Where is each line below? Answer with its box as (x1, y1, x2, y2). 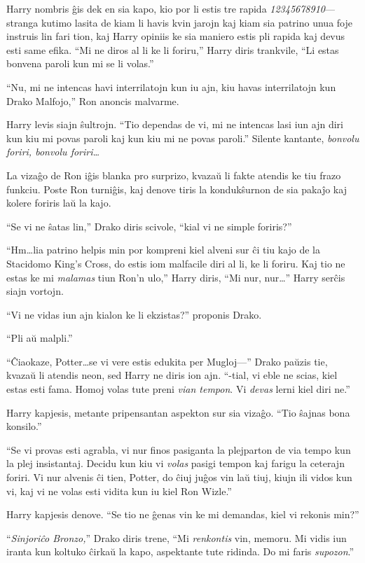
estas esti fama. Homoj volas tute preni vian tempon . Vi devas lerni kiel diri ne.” (6, 382, 350, 396)
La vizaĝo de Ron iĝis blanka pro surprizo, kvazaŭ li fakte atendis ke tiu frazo (6, 167, 341, 182)
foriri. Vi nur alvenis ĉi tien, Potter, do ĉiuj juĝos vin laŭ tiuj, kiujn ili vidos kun (6, 470, 352, 485)
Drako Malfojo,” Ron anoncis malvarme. (6, 93, 179, 108)
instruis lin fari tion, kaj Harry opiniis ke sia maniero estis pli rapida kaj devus (6, 29, 345, 43)
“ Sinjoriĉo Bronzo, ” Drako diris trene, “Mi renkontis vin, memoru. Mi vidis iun (6, 530, 347, 545)
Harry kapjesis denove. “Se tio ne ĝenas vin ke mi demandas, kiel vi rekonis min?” (6, 507, 359, 522)
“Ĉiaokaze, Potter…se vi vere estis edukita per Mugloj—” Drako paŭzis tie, (6, 354, 328, 368)
